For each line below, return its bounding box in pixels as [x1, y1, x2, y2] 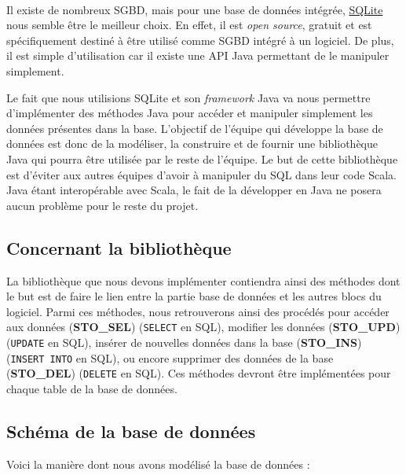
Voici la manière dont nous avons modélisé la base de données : [6, 455, 310, 472]
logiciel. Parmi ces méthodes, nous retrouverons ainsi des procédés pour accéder [6, 303, 390, 319]
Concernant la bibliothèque [6, 235, 232, 260]
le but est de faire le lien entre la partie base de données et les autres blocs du [6, 288, 382, 304]
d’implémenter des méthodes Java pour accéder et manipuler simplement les [6, 105, 373, 121]
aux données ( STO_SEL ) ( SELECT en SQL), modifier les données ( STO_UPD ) [6, 319, 401, 335]
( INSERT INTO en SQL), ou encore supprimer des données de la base [6, 349, 334, 366]
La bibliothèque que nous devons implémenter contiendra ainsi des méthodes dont [6, 272, 401, 289]
